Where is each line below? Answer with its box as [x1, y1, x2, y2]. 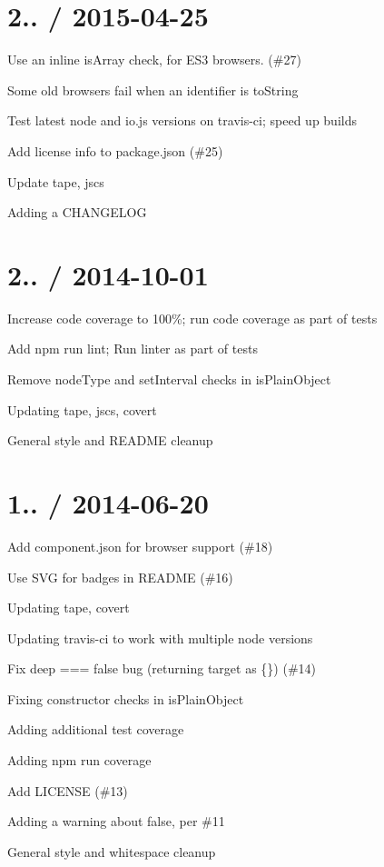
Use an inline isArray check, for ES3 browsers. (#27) [7, 50, 301, 69]
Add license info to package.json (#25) [7, 141, 223, 160]
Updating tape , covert [7, 598, 130, 617]
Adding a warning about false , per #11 [7, 812, 225, 831]
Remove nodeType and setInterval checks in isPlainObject [7, 370, 331, 388]
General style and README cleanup [7, 431, 213, 450]
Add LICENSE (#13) [7, 781, 128, 800]
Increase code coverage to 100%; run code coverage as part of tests [7, 308, 378, 327]
